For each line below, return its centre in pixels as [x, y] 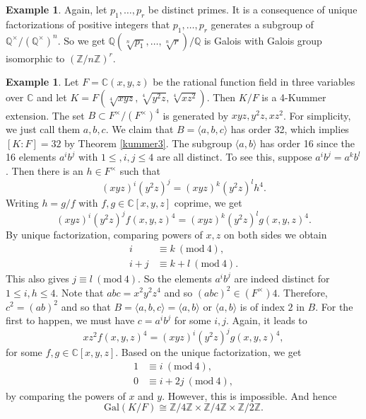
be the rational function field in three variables [254, 82]
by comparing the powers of [66, 395]
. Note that [79, 292]
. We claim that [140, 129]
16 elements [31, 157]
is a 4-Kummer [294, 97]
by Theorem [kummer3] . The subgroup [148, 143]
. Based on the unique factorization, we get [208, 352]
